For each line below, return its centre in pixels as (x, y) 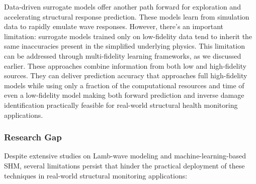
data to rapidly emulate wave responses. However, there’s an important (114, 26)
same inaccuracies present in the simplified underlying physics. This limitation (124, 46)
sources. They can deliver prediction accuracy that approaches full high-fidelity (126, 75)
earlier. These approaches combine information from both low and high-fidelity (125, 65)
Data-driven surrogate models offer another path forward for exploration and (122, 7)
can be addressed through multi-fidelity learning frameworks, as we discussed (123, 55)
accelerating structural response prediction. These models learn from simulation (127, 16)
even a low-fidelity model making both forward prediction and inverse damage (124, 95)
